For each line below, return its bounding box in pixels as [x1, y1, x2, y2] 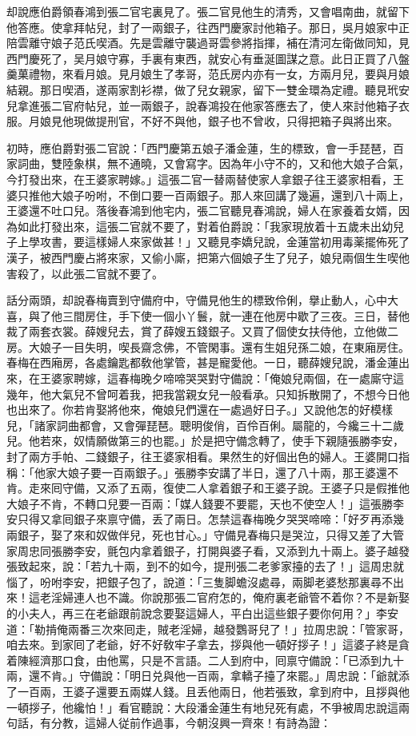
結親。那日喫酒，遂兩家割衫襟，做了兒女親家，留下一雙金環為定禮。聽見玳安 [6, 81, 410, 97]
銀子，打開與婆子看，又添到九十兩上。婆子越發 [162, 542, 410, 559]
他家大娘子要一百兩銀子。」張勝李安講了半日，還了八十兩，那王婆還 [34, 463, 387, 480]
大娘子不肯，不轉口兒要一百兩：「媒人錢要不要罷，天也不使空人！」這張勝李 [6, 495, 404, 511]
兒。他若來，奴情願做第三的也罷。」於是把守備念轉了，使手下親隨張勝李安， [6, 432, 404, 449]
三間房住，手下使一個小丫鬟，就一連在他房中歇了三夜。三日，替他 [62, 307, 410, 324]
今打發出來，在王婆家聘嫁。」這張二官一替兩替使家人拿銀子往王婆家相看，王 [6, 170, 404, 187]
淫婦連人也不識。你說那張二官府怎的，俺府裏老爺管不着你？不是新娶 [50, 589, 410, 606]
